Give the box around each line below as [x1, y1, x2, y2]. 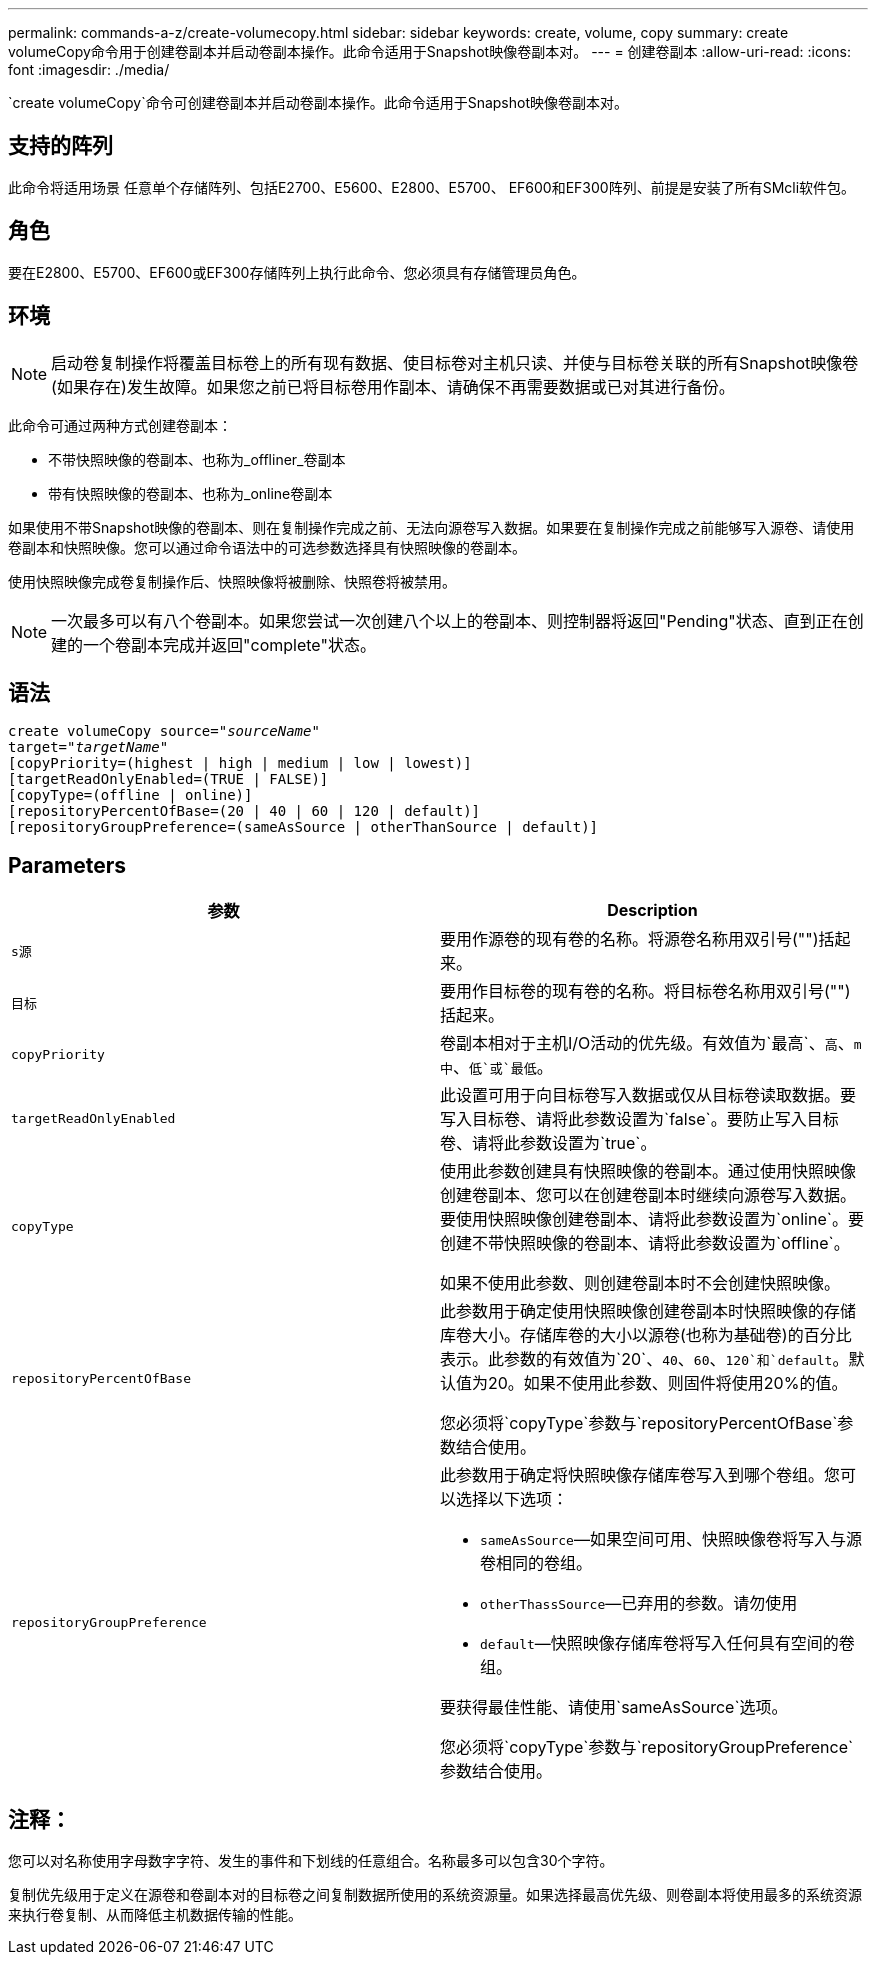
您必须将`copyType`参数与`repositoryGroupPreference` [440, 1737, 854, 1758]
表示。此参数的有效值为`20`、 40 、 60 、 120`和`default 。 [440, 1349, 849, 1370]
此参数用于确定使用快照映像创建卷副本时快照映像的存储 [440, 1301, 857, 1322]
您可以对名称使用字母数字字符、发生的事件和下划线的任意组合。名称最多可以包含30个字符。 [8, 1852, 614, 1870]
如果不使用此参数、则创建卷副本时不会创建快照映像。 [440, 1273, 841, 1294]
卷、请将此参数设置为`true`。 [440, 1133, 657, 1154]
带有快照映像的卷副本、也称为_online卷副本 [48, 484, 333, 502]
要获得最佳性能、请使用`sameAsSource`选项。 [440, 1697, 788, 1718]
